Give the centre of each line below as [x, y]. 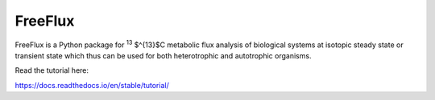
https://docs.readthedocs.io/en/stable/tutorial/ [92, 85]
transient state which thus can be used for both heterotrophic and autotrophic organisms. [163, 55]
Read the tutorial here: [52, 70]
